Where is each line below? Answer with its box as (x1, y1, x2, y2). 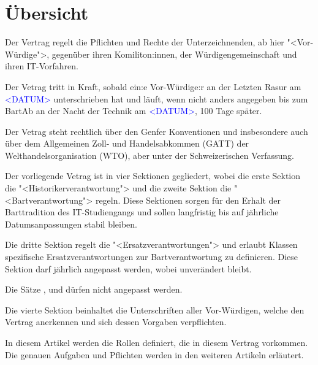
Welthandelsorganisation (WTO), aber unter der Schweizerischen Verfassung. (5, 148, 294, 161)
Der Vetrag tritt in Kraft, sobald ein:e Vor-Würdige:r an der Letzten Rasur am (5, 80, 301, 93)
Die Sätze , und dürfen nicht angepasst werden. (5, 283, 183, 296)
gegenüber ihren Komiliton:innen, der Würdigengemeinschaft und (51, 47, 297, 60)
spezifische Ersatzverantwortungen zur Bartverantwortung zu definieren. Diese (5, 250, 298, 263)
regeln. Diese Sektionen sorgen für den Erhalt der (95, 193, 281, 206)
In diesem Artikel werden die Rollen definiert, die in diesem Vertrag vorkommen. (5, 336, 308, 348)
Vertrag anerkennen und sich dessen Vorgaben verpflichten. (5, 315, 227, 328)
